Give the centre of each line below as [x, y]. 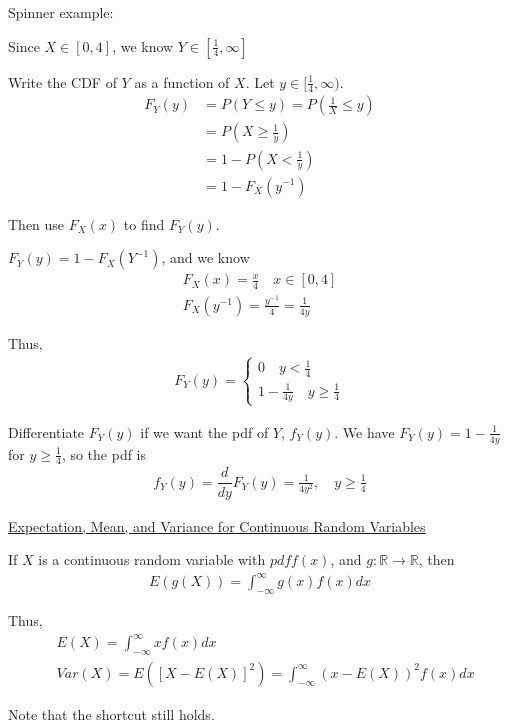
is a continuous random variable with [152, 559]
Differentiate [46, 431]
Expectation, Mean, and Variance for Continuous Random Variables [217, 525]
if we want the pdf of [204, 431]
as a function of [182, 81]
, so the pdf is [104, 453]
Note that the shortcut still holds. [111, 713]
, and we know [205, 257]
